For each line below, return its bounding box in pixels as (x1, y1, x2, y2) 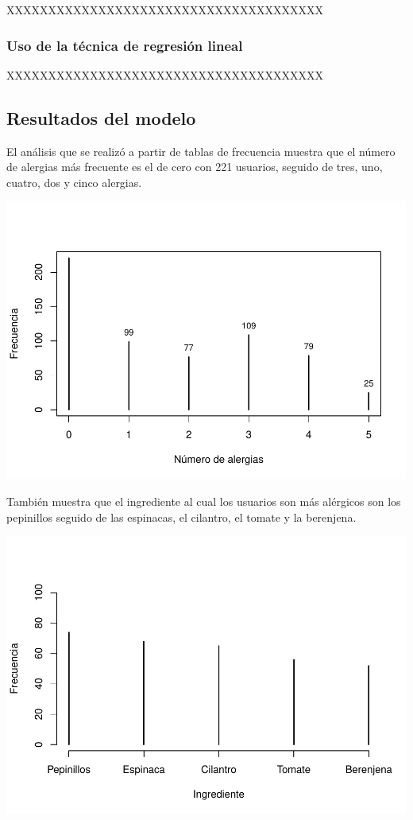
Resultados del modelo (6, 105, 196, 130)
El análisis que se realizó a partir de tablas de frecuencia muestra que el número (6, 142, 396, 159)
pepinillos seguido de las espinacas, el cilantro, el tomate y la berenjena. (6, 508, 357, 525)
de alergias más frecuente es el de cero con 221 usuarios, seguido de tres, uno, (6, 158, 383, 175)
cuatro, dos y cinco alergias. (6, 173, 142, 190)
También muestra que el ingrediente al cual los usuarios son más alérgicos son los (6, 492, 401, 509)
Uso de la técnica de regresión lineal (6, 35, 243, 55)
